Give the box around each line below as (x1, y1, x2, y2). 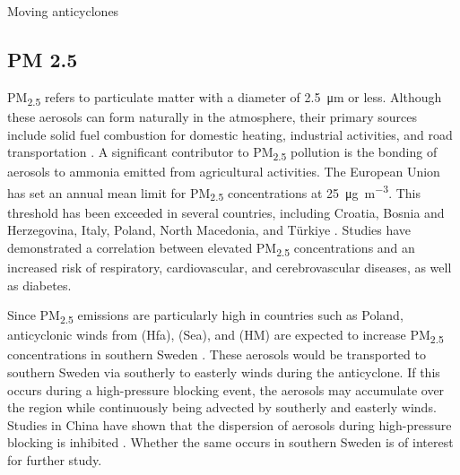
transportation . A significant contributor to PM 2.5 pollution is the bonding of (7, 142, 438, 163)
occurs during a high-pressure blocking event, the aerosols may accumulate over (7, 380, 445, 399)
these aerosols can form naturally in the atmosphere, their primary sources (7, 107, 417, 125)
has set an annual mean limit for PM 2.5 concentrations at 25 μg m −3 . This (7, 180, 421, 204)
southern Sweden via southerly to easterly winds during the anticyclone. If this (7, 362, 440, 381)
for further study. (7, 450, 102, 469)
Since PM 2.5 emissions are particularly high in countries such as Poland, (7, 306, 404, 326)
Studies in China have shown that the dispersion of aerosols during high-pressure (7, 415, 452, 434)
